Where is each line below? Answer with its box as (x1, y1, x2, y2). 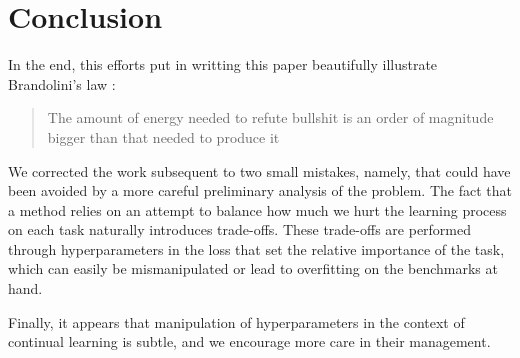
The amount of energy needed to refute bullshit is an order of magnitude (47, 107, 494, 128)
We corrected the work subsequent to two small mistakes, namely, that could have (8, 160, 511, 181)
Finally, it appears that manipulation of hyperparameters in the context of (8, 311, 465, 332)
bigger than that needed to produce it (47, 126, 280, 147)
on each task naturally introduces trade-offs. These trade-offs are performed (8, 219, 472, 240)
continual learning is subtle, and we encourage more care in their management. (8, 331, 491, 352)
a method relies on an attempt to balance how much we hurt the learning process (8, 199, 507, 220)
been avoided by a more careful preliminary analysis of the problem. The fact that (8, 180, 512, 201)
